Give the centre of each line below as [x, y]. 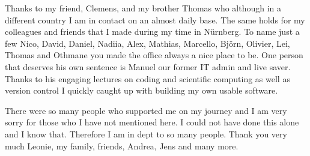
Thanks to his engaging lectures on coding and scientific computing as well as [147, 78]
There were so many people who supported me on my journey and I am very [146, 110]
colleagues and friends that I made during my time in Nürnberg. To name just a [152, 31]
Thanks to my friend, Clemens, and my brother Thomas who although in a [143, 8]
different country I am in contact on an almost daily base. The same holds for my [155, 19]
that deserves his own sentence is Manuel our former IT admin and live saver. [148, 66]
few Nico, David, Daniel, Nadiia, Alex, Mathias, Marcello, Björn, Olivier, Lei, [147, 43]
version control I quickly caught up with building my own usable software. [141, 90]
